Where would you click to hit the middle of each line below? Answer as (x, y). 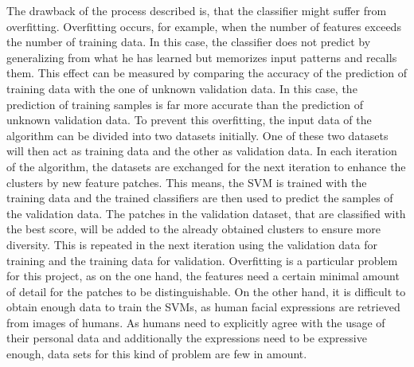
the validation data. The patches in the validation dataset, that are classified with (206, 213)
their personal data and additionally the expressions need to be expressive (187, 338)
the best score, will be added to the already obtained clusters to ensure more (193, 229)
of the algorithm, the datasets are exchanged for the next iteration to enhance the (206, 166)
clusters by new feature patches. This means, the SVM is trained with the (187, 182)
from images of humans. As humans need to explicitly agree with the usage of (196, 322)
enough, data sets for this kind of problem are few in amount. (157, 354)
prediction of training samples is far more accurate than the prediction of (185, 104)
